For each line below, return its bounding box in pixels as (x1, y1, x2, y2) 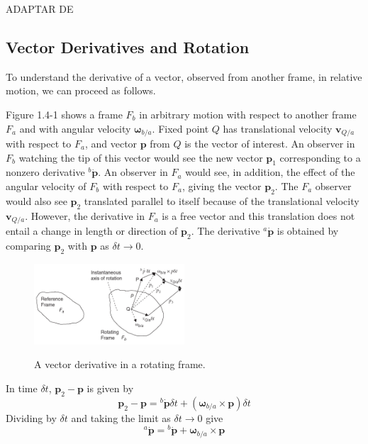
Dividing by (6, 410, 57, 425)
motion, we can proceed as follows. (6, 83, 156, 98)
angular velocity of (6, 179, 87, 194)
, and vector (84, 136, 138, 151)
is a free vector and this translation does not (162, 208, 355, 223)
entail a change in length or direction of (6, 223, 178, 238)
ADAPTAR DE (6, 1, 74, 16)
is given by (87, 380, 134, 395)
